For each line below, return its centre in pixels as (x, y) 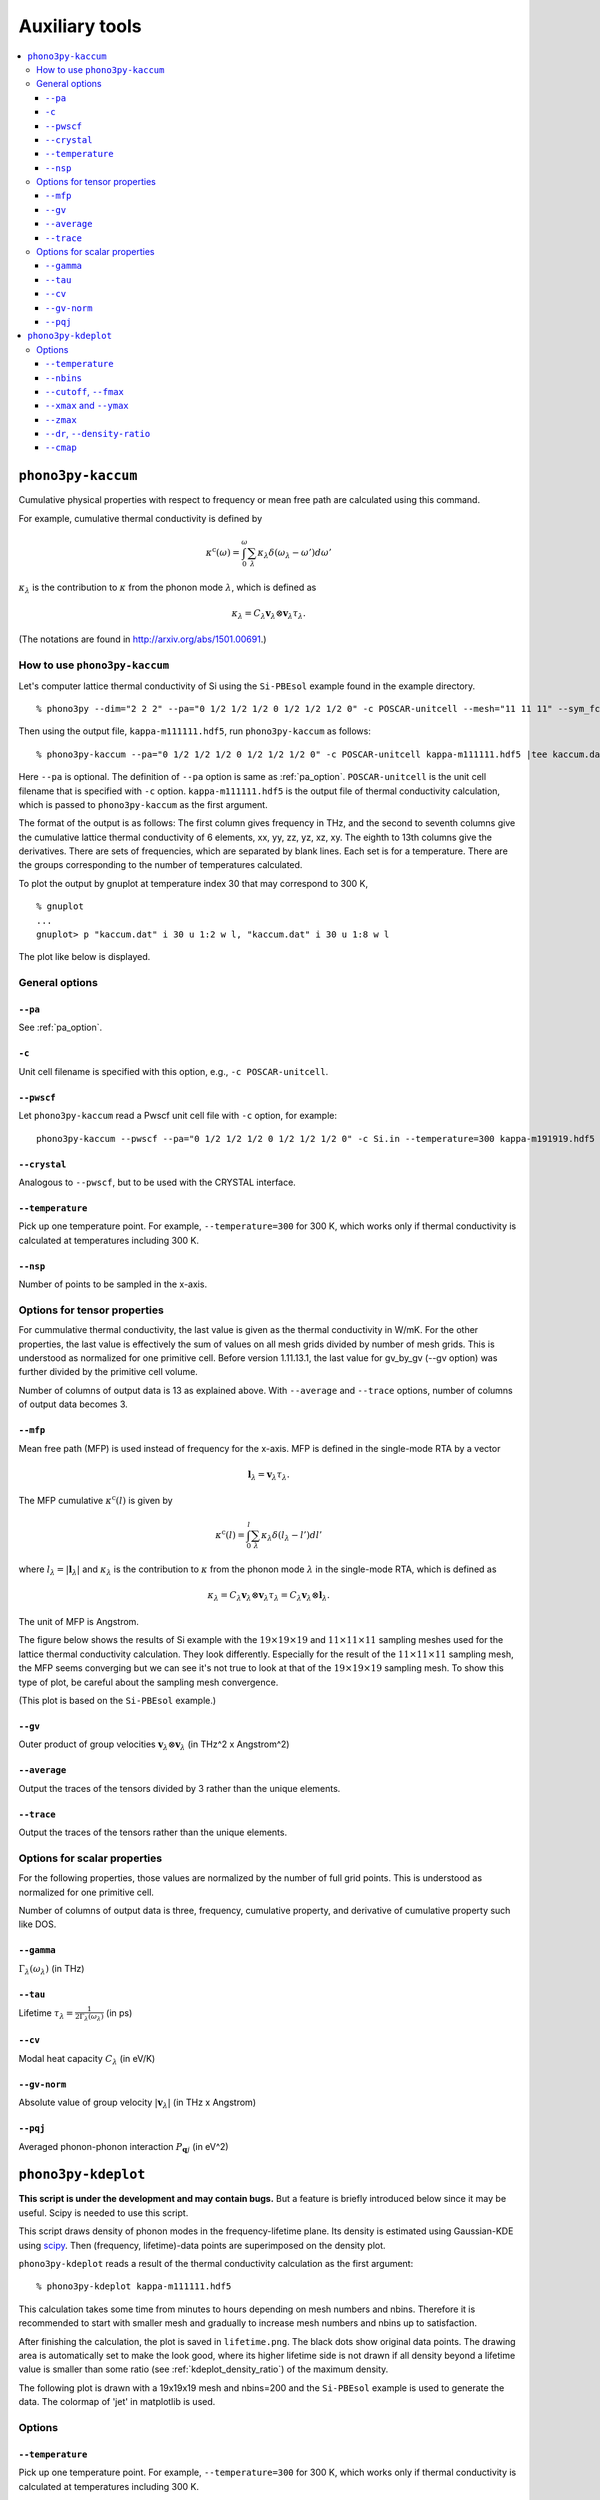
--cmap (61, 448)
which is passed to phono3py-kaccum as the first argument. (143, 804)
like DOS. (37, 1924)
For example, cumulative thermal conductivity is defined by (140, 518)
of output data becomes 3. (73, 1404)
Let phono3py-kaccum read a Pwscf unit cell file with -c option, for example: (177, 1116)
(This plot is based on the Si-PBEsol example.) (117, 1700)
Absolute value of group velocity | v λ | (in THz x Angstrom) (137, 2103)
